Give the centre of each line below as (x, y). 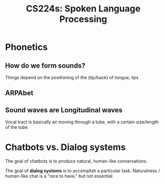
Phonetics (27, 47)
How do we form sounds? (45, 65)
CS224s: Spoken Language (83, 9)
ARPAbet (19, 93)
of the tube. (17, 127)
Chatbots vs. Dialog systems (65, 147)
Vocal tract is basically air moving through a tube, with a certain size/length (82, 122)
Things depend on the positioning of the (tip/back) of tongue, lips (72, 77)
